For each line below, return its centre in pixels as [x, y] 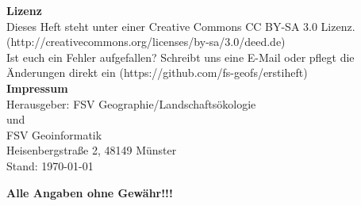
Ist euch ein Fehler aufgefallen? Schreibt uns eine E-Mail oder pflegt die [180, 57]
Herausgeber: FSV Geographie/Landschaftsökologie [131, 103]
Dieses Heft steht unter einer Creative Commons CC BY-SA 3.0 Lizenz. [181, 26]
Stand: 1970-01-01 [50, 165]
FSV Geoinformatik [54, 134]
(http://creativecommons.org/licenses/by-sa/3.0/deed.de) [146, 42]
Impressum [37, 88]
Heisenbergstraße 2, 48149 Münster [92, 150]
